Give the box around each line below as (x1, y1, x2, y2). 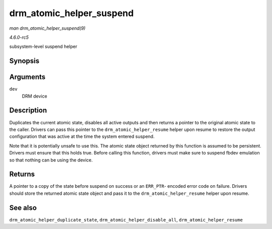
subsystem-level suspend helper (9, 43, 78, 50)
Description (9, 106, 47, 115)
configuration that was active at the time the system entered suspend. (9, 133, 155, 139)
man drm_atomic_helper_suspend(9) (9, 25, 86, 31)
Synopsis (9, 57, 40, 65)
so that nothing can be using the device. (9, 157, 93, 163)
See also (9, 203, 37, 212)
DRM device (22, 93, 47, 99)
